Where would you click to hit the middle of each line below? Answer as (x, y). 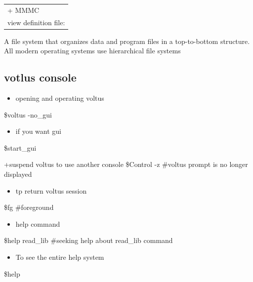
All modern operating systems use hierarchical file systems (92, 51)
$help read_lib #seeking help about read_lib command (88, 240)
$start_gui (20, 147)
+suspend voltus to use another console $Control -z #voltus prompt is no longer (126, 164)
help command (38, 223)
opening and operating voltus (60, 98)
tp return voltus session (51, 190)
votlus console (40, 77)
